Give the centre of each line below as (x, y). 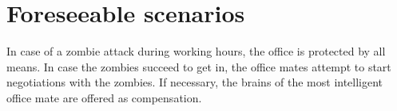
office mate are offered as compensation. (104, 97)
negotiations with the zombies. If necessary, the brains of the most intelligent (195, 82)
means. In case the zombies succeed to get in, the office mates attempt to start (199, 66)
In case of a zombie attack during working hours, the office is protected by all (196, 51)
